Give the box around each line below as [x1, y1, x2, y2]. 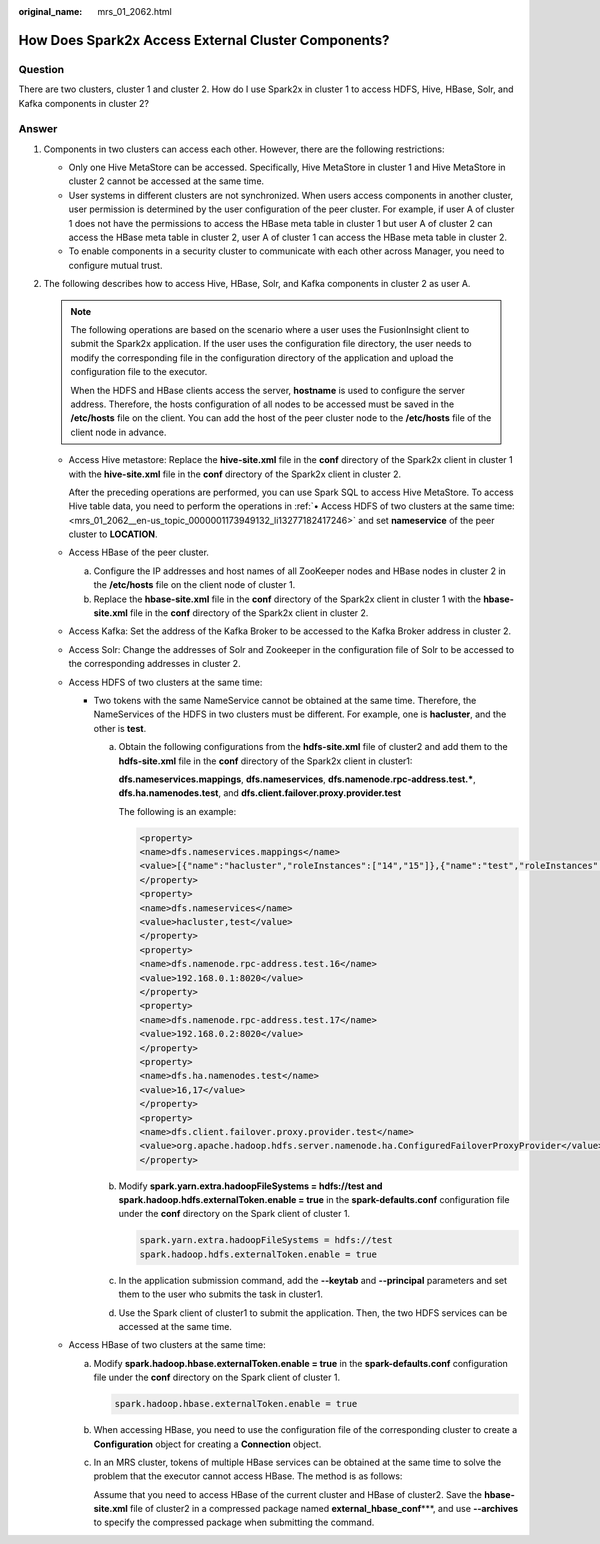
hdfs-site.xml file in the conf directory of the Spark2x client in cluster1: [118, 755, 413, 767]
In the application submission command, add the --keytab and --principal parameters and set [118, 1274, 508, 1286]
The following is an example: [118, 805, 237, 817]
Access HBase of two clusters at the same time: [68, 1339, 266, 1351]
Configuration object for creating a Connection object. [93, 1438, 322, 1450]
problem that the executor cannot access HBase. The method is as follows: [93, 1470, 403, 1482]
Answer [18, 122, 58, 136]
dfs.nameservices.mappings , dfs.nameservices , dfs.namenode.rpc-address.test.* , [118, 773, 476, 785]
